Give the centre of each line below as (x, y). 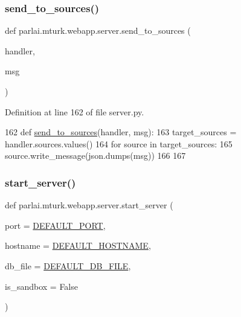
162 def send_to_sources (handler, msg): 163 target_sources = (121, 132)
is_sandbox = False (41, 286)
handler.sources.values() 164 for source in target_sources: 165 (119, 143)
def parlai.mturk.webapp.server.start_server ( (89, 205)
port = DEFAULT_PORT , (55, 225)
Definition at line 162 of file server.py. (75, 111)
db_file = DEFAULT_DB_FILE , (68, 265)
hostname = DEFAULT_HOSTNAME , (78, 245)
